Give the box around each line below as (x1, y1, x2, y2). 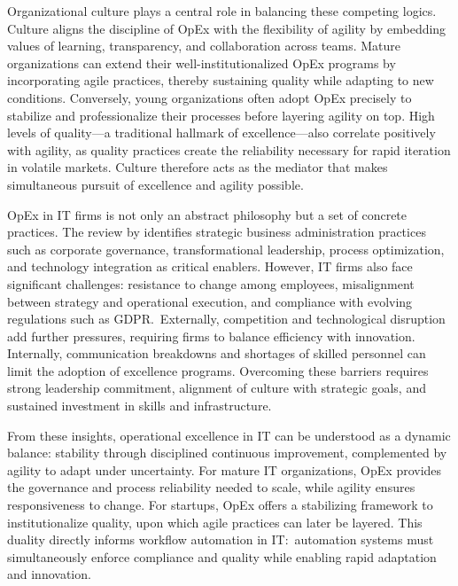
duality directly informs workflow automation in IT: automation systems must (7, 530, 434, 549)
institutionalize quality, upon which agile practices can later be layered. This (7, 512, 423, 531)
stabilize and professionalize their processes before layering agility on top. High (7, 105, 435, 124)
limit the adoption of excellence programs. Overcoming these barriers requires (7, 361, 429, 379)
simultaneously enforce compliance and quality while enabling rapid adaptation (7, 547, 437, 566)
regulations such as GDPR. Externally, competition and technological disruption (7, 309, 446, 328)
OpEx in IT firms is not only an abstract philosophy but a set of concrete (7, 205, 408, 223)
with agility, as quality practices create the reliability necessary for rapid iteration (7, 140, 451, 159)
